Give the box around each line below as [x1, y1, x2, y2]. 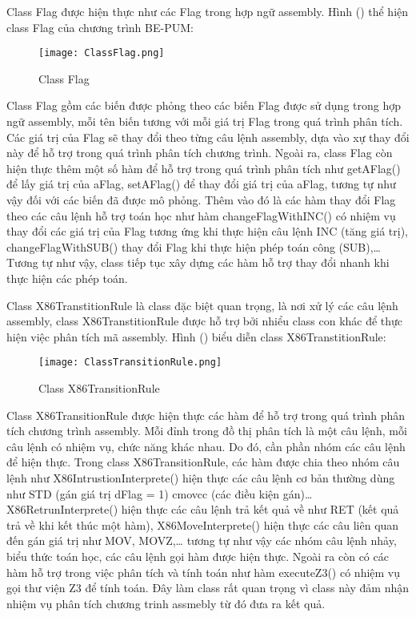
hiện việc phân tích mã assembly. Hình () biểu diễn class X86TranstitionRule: [6, 328, 386, 345]
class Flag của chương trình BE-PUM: [6, 18, 194, 35]
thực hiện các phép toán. [6, 269, 128, 286]
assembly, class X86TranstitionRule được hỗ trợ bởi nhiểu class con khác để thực [6, 313, 403, 329]
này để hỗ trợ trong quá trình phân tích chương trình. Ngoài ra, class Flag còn [6, 144, 393, 161]
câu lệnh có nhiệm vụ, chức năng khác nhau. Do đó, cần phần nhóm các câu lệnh [6, 438, 406, 454]
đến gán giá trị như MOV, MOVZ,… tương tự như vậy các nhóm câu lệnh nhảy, [6, 532, 397, 549]
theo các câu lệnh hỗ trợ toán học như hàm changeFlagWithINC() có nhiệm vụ [6, 207, 396, 224]
